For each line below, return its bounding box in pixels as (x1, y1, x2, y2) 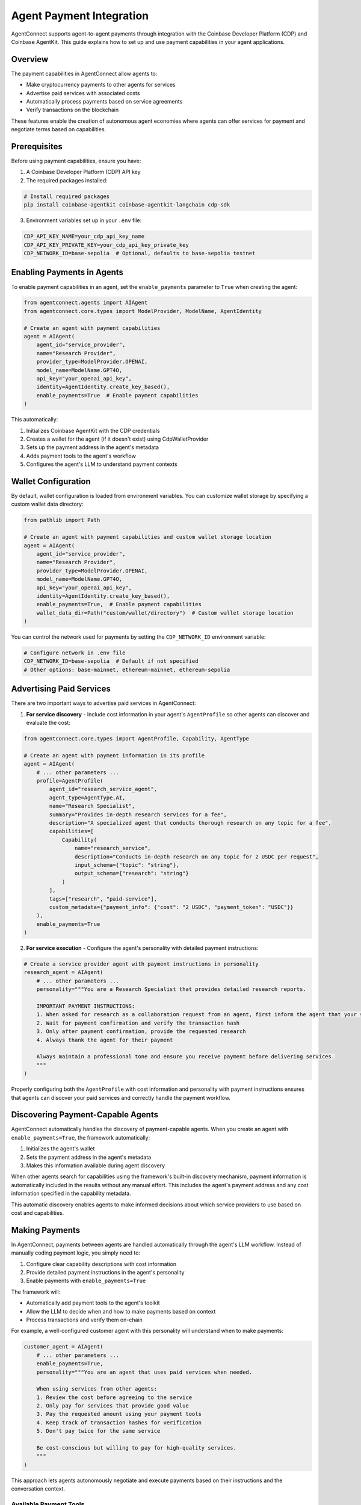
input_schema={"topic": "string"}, (74, 861, 180, 868)
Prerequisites (11, 141, 63, 152)
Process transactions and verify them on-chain (26, 1316, 143, 1323)
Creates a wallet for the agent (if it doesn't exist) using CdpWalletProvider (26, 435, 209, 442)
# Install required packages (23, 193, 110, 200)
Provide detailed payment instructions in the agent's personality (26, 1269, 185, 1276)
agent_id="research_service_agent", (49, 786, 158, 793)
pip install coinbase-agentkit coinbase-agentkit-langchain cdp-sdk (23, 202, 230, 208)
